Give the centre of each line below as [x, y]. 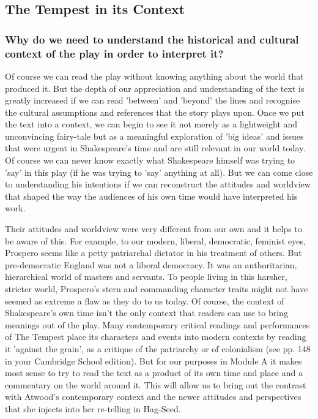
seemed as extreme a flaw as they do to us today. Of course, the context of [145, 300]
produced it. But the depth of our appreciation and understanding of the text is [155, 88]
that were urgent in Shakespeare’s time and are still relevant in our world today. [155, 148]
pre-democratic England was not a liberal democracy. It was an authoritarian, [151, 264]
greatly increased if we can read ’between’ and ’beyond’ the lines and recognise [153, 100]
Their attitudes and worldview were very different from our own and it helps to [153, 229]
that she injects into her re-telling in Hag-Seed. [93, 408]
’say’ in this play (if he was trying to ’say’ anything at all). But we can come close [159, 172]
